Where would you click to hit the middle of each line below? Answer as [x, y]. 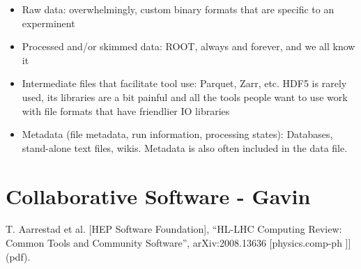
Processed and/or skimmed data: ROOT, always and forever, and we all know [189, 46]
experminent [48, 23]
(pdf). [18, 256]
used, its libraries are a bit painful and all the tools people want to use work [185, 97]
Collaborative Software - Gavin [158, 195]
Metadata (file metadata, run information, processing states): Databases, [177, 134]
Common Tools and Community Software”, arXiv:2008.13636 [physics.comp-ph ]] [178, 243]
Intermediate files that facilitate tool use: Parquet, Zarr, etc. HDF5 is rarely [184, 83]
